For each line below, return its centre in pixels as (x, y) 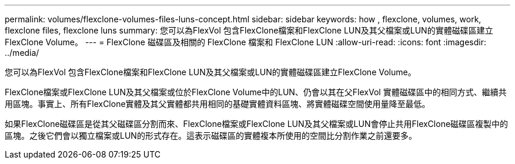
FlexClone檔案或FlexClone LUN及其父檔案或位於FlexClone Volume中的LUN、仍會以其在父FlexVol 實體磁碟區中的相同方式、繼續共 (256, 92)
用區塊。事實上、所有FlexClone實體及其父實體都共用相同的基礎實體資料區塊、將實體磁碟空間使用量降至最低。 (218, 104)
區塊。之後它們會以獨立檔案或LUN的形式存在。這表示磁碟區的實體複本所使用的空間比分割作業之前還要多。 (211, 135)
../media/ (22, 53)
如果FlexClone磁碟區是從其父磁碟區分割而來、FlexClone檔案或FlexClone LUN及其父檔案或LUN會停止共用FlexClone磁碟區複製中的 (257, 124)
